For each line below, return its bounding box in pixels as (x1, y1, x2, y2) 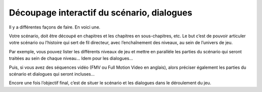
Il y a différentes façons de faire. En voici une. (9, 24, 100, 30)
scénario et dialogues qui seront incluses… (9, 71, 95, 77)
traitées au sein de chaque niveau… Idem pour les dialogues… (9, 56, 133, 61)
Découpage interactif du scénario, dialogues (9, 7, 193, 18)
